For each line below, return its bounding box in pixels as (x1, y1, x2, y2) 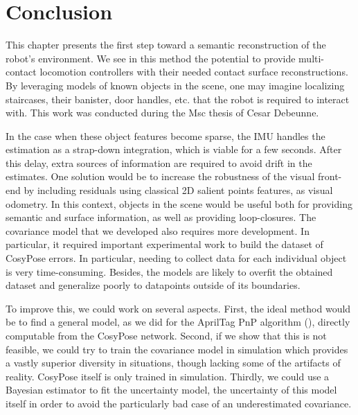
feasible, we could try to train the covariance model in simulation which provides (6, 342, 348, 356)
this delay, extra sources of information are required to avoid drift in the (6, 155, 312, 170)
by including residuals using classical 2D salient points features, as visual (24, 183, 333, 197)
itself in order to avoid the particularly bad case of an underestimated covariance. (6, 396, 352, 410)
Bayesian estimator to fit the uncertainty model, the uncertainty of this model (6, 382, 337, 397)
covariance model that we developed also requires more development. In (6, 223, 310, 238)
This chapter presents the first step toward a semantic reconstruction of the (6, 37, 326, 52)
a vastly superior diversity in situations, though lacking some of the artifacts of (6, 355, 341, 370)
